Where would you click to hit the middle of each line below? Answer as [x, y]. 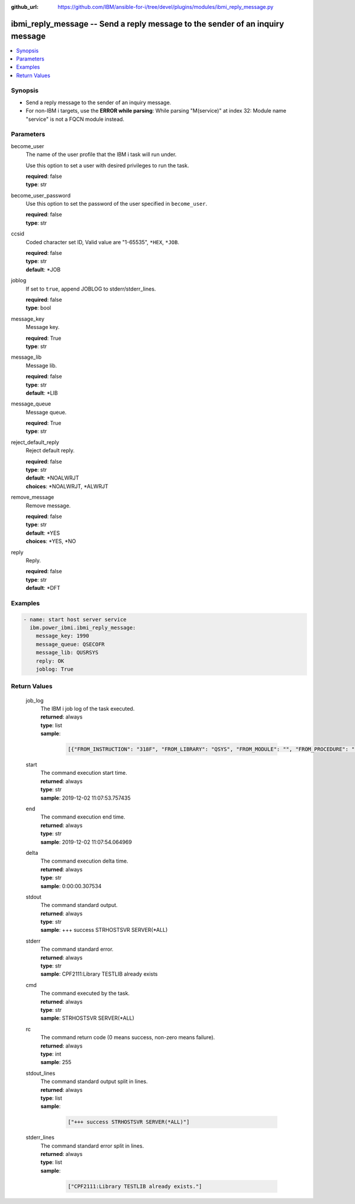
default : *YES [43, 533]
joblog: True [55, 669]
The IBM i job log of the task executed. [88, 708]
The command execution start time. [84, 773]
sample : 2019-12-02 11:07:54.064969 [86, 842]
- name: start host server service [75, 619]
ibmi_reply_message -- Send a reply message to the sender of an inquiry [147, 24]
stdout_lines [41, 1073]
